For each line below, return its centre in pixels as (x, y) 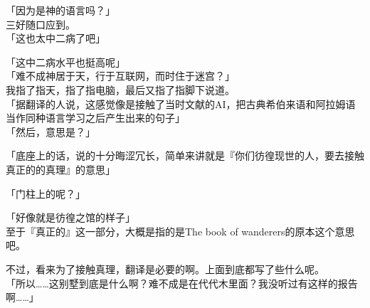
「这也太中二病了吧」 (55, 38)
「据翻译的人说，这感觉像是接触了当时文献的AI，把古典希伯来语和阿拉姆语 (181, 103)
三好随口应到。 (41, 24)
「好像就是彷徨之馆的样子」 (70, 217)
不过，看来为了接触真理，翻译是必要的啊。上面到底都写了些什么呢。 (165, 269)
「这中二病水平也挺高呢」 (65, 62)
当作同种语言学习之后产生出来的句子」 (95, 118)
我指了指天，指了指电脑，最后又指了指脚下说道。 (120, 89)
